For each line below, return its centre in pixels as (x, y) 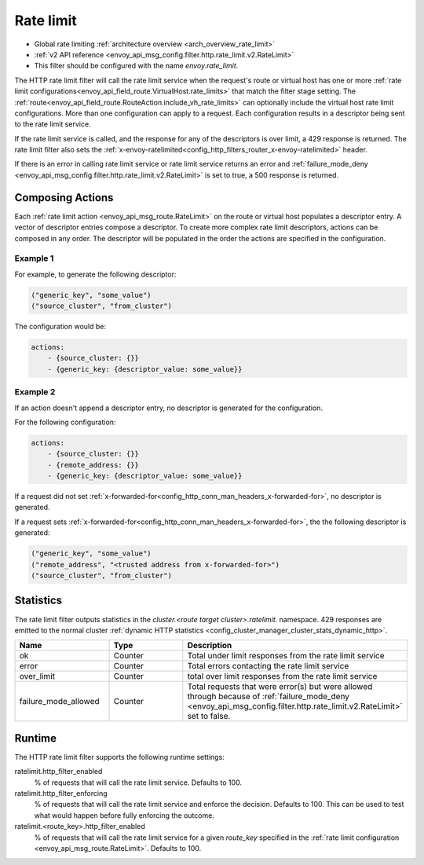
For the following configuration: (65, 422)
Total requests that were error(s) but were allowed (280, 687)
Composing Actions (64, 198)
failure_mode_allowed (59, 702)
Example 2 (35, 392)
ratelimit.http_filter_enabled (58, 772)
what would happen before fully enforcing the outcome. (124, 815)
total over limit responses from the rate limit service (282, 676)
